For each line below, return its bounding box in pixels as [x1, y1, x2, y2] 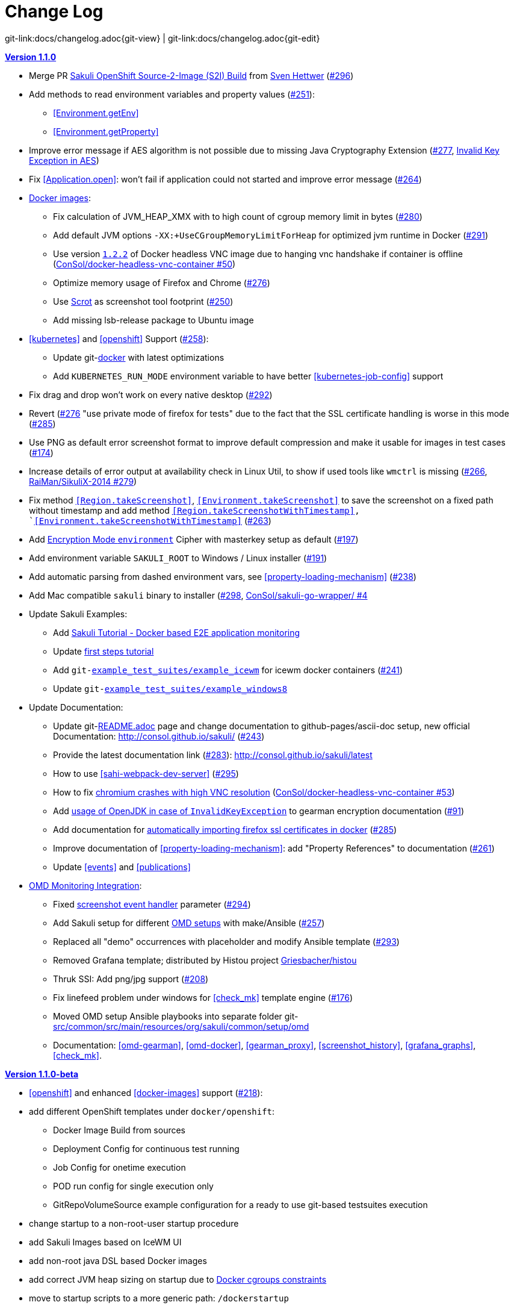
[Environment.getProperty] [53, 126, 159, 137]
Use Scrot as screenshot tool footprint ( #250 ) [53, 296, 234, 307]
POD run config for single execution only [53, 1180, 214, 1191]
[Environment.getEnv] [53, 107, 139, 118]
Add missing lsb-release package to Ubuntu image [53, 314, 254, 325]
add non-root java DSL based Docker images [29, 1255, 207, 1266]
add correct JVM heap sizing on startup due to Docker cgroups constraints [29, 1274, 327, 1285]
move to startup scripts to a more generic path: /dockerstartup [29, 1292, 289, 1303]
